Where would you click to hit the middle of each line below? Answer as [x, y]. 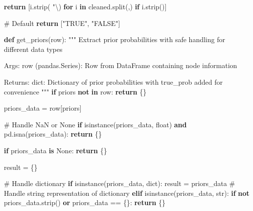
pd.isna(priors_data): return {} [53, 134]
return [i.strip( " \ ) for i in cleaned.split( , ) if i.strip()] [85, 6]
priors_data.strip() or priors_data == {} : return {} [85, 202]
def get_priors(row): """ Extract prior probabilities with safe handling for [115, 39]
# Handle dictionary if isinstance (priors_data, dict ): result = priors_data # [120, 183]
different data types [33, 49]
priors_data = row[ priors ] [43, 108]
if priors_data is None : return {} [56, 150]
